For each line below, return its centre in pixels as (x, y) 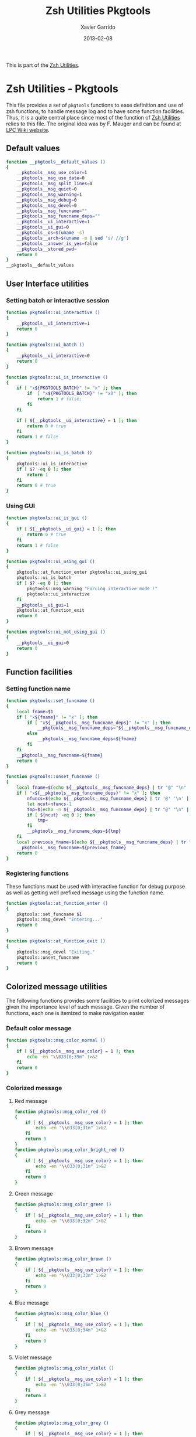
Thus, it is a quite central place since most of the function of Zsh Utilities (93, 117)
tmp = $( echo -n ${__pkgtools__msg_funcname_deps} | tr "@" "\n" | (108, 809)
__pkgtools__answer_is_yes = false (57, 244)
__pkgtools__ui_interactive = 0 (53, 356)
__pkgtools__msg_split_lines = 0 (55, 184)
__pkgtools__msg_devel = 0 (47, 205)
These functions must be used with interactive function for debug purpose (96, 886)
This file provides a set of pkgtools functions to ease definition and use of (95, 105)
